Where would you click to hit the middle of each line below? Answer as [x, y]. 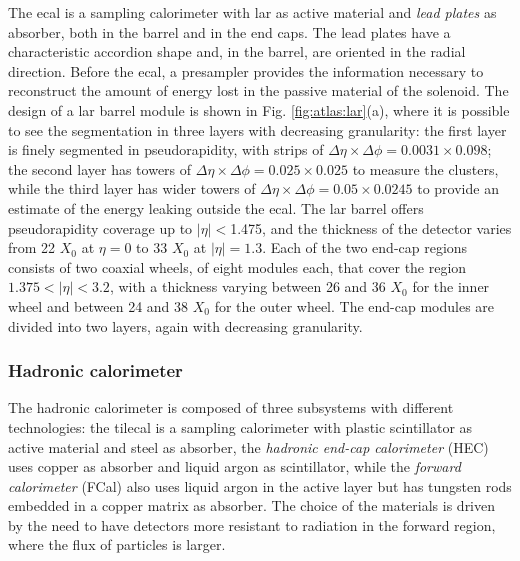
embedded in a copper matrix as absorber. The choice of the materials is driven [252, 505]
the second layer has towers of [100, 168]
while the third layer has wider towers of [132, 188]
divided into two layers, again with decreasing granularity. [185, 325]
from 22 [32, 247]
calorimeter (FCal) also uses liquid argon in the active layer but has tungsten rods [260, 485]
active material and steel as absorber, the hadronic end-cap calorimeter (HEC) [248, 446]
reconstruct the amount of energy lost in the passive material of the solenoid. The [258, 90]
